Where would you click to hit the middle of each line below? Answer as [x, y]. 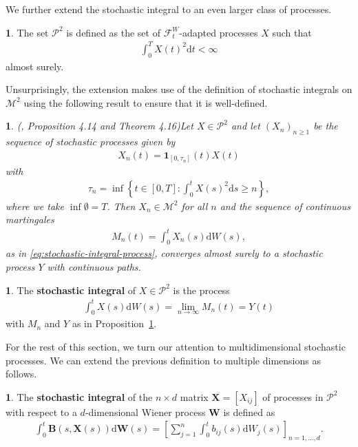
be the [326, 126]
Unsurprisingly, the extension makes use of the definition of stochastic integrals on [179, 89]
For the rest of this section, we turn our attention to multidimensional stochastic [176, 347]
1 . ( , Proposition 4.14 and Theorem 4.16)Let [99, 126]
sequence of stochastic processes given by [91, 142]
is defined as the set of [113, 32]
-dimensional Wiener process [145, 412]
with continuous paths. [94, 266]
